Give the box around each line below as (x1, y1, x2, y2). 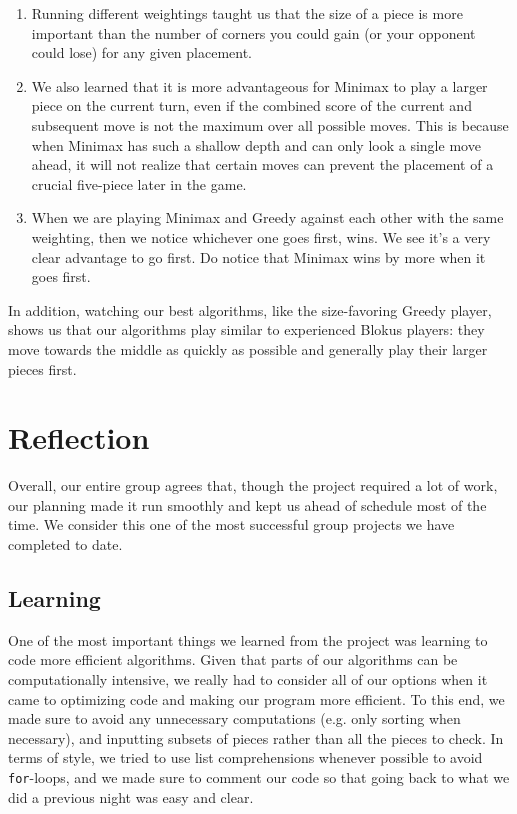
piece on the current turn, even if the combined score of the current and (31, 95, 472, 116)
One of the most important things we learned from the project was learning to (8, 629, 488, 650)
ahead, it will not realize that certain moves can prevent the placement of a (31, 154, 494, 175)
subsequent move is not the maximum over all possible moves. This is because (31, 114, 509, 135)
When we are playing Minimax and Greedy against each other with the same (31, 207, 504, 228)
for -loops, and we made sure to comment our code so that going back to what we (8, 766, 510, 787)
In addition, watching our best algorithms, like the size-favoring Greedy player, (8, 299, 492, 320)
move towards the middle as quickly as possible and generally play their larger (8, 338, 488, 359)
